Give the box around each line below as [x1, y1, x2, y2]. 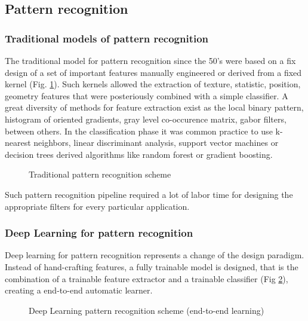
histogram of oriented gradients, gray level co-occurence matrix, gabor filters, [5, 112, 287, 125]
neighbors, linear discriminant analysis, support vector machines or [33, 136, 279, 149]
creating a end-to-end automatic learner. [5, 284, 153, 296]
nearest [5, 136, 31, 149]
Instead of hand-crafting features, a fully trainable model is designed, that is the [5, 260, 298, 273]
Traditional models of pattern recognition [5, 30, 209, 45]
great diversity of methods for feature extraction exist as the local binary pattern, [5, 101, 304, 114]
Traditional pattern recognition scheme [29, 168, 171, 181]
